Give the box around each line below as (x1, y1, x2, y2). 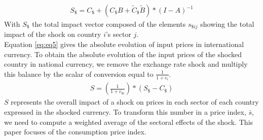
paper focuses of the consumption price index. (4, 126, 146, 137)
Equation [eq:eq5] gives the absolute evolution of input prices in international (4, 39, 244, 50)
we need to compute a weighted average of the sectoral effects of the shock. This (4, 116, 253, 127)
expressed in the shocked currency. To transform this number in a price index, (4, 106, 246, 117)
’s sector (105, 29, 131, 39)
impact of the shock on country (4, 29, 101, 39)
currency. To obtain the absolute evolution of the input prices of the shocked (4, 49, 242, 59)
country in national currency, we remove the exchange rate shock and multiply (4, 59, 248, 69)
